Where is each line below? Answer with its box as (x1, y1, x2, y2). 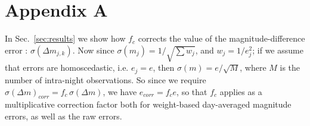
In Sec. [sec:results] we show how (5, 32, 126, 45)
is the (280, 61, 300, 74)
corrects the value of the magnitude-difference (138, 32, 305, 45)
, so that (176, 85, 207, 97)
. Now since (72, 43, 114, 56)
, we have (103, 85, 137, 97)
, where (240, 61, 266, 74)
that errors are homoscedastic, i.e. (5, 61, 129, 74)
